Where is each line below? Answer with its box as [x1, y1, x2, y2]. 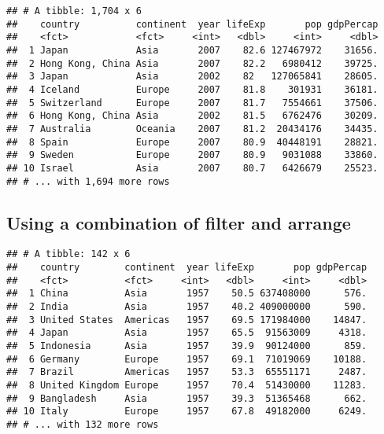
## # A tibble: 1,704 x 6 [6, 6, 142, 17]
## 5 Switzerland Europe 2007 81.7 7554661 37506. [6, 97, 378, 108]
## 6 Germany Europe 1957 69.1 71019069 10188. [6, 353, 367, 365]
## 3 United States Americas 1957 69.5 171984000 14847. [6, 314, 367, 325]
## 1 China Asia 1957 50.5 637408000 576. [6, 288, 367, 300]
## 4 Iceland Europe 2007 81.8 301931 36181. [6, 83, 378, 95]
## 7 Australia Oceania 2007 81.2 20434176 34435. [6, 123, 378, 134]
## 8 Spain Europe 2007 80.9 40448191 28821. [6, 136, 378, 148]
